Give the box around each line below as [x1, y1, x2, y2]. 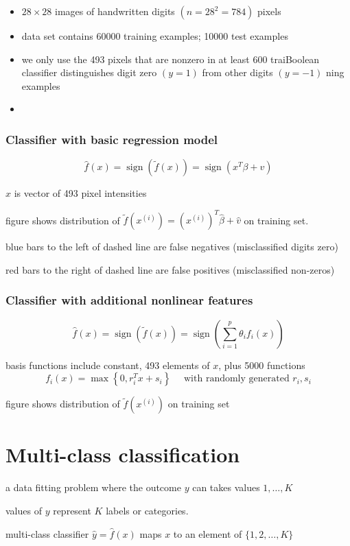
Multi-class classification [5, 440, 240, 468]
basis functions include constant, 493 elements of [5, 357, 210, 372]
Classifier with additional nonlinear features [5, 292, 253, 309]
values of [5, 503, 42, 517]
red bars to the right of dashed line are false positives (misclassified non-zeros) [5, 262, 335, 276]
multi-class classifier [5, 526, 89, 541]
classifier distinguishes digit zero [21, 65, 157, 80]
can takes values [192, 480, 260, 495]
